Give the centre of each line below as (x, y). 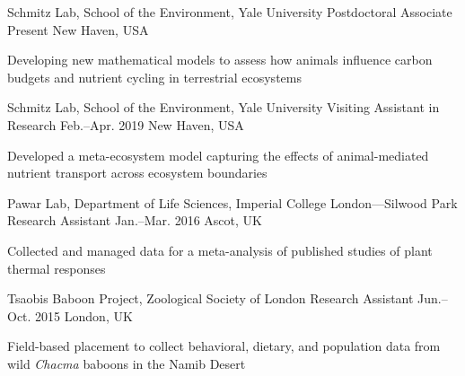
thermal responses (57, 268)
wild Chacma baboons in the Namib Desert (127, 363)
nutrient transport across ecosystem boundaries (137, 173)
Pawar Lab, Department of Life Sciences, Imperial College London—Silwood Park (232, 202)
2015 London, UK (84, 315)
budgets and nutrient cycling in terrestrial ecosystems (154, 77)
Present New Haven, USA (78, 29)
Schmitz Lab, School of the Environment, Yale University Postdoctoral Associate (230, 12)
